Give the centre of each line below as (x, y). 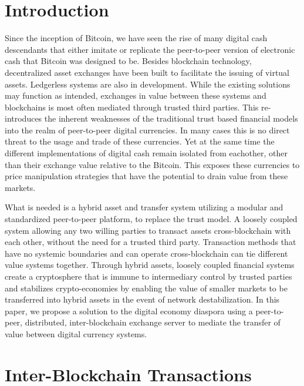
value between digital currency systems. (76, 333)
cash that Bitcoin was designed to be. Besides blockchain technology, (128, 61)
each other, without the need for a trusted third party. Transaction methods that (151, 242)
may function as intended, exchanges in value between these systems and (136, 95)
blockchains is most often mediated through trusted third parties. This (132, 107)
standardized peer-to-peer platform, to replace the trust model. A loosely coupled (151, 219)
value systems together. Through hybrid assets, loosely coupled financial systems (150, 265)
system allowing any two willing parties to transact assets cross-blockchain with (148, 230)
